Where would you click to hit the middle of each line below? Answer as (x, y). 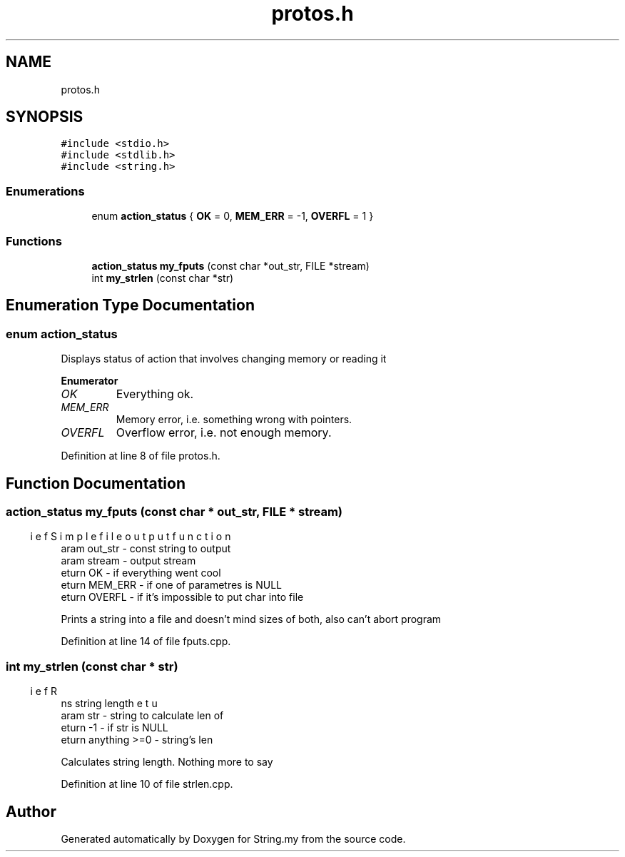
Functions (34, 241)
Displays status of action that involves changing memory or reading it (224, 359)
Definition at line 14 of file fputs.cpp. (146, 642)
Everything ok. (155, 394)
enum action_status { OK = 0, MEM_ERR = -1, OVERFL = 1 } (233, 216)
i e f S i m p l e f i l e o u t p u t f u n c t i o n (131, 537)
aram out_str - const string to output (146, 549)
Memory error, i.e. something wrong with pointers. (234, 420)
